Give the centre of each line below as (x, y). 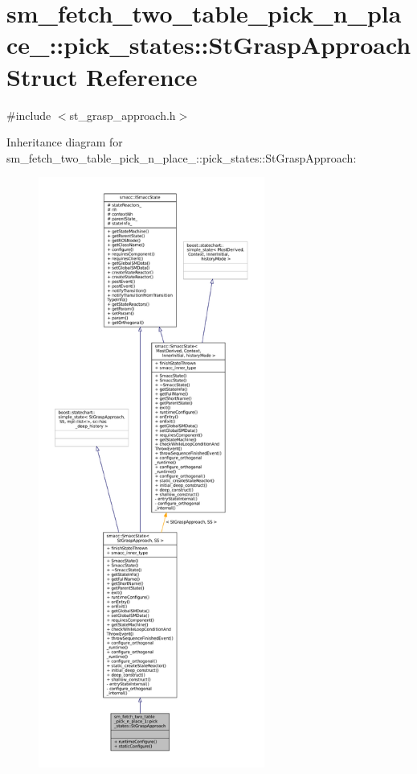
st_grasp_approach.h (123, 115)
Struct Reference (102, 76)
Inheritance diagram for (65, 142)
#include (29, 115)
